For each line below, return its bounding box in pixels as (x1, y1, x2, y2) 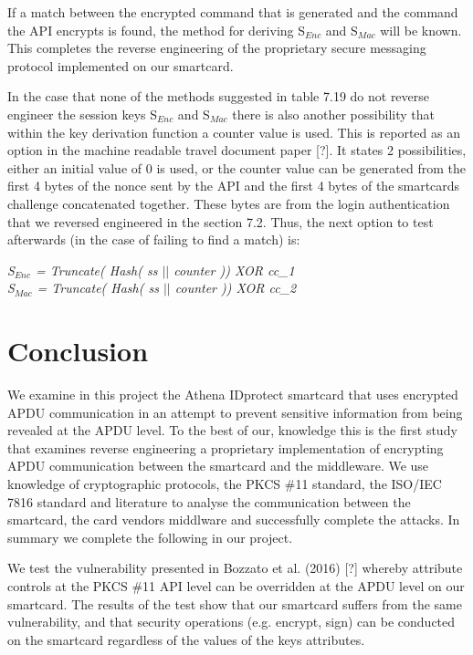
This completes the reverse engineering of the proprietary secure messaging (7, 38, 426, 57)
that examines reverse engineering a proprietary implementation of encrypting (7, 438, 444, 457)
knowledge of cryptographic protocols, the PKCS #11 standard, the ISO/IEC (7, 474, 442, 493)
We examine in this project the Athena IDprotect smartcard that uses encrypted (7, 385, 458, 404)
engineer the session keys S (7, 104, 158, 123)
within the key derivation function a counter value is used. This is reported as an (7, 122, 460, 141)
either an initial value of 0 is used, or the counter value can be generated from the (7, 158, 466, 177)
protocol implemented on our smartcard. (7, 56, 234, 75)
